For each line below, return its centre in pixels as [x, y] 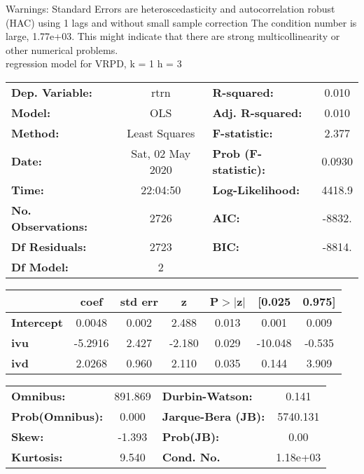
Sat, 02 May [161, 153]
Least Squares [161, 133]
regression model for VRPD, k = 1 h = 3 [94, 63]
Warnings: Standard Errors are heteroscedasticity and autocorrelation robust [170, 8]
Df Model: [40, 266]
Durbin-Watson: [207, 395]
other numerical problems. [62, 49]
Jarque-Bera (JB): [213, 416]
